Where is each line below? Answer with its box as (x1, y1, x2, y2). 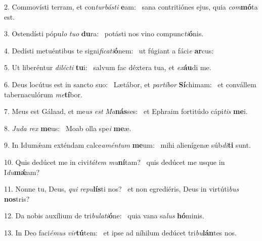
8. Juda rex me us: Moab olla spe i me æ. (4, 123, 132, 133)
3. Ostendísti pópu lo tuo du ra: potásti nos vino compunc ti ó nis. (4, 28, 204, 39)
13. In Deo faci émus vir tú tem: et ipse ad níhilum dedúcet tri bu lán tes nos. (4, 227, 237, 237)
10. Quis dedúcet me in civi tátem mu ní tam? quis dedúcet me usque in (4, 156, 225, 167)
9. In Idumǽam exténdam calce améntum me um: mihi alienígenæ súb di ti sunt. (4, 140, 251, 150)
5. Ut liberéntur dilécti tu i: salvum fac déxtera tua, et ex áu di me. (4, 62, 211, 73)
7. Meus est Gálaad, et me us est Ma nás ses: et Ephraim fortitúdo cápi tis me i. (4, 106, 248, 116)
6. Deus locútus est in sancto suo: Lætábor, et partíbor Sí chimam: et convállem (4, 79, 256, 89)
